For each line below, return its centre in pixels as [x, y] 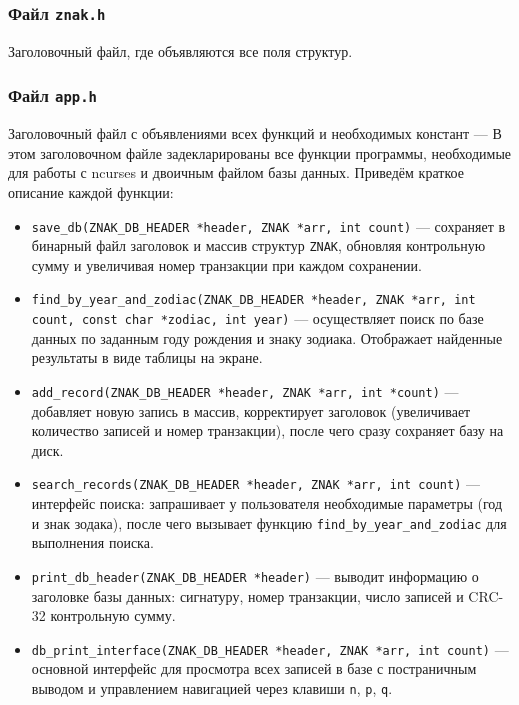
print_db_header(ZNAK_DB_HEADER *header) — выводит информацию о [255, 575]
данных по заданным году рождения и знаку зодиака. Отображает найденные [267, 337]
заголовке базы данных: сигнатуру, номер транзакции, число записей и [247, 595]
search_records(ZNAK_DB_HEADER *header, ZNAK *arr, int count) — [255, 483]
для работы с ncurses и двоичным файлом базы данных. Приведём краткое [236, 172]
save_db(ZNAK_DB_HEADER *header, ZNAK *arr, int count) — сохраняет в [268, 225]
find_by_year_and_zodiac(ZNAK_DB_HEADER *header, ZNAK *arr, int [253, 300]
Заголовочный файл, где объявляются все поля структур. [180, 50]
